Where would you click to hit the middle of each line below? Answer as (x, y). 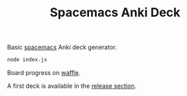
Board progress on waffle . (44, 73)
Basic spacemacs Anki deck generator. (62, 47)
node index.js (27, 60)
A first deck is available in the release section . (72, 86)
